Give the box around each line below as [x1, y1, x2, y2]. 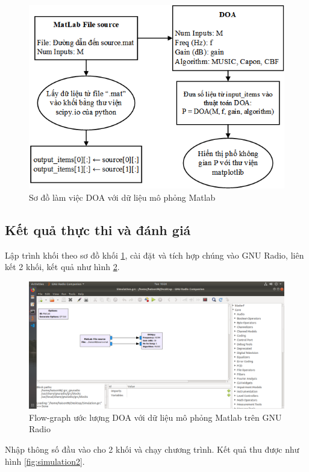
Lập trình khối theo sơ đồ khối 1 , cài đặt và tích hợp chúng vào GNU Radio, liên [5, 248, 304, 261]
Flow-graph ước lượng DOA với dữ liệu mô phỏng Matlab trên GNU [29, 411, 282, 423]
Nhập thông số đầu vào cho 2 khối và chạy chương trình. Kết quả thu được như [5, 442, 299, 455]
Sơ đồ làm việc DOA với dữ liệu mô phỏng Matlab [29, 191, 216, 204]
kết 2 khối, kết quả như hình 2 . [5, 260, 120, 273]
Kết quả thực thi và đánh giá [5, 221, 191, 239]
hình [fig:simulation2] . [5, 455, 85, 467]
